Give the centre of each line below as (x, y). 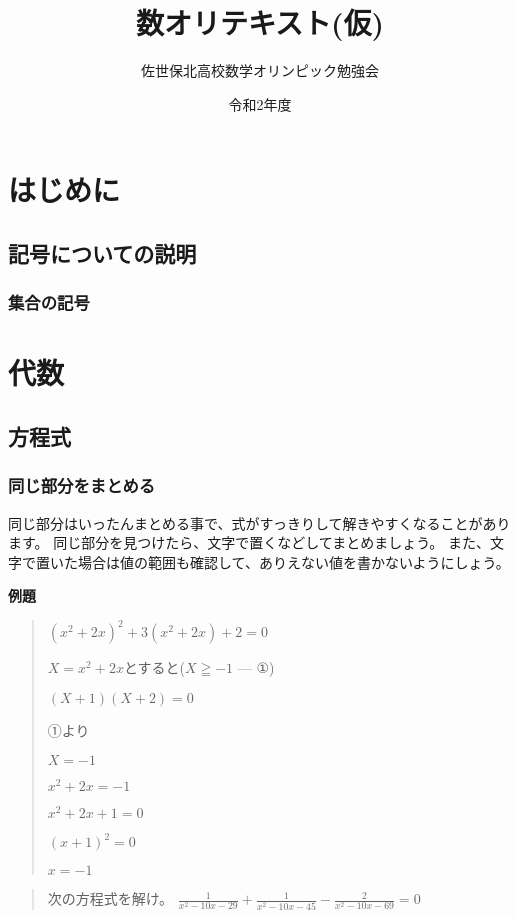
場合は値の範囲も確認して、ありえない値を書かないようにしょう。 (293, 561)
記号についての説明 (102, 252)
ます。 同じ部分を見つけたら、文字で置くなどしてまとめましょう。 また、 (249, 542)
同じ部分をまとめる (82, 485)
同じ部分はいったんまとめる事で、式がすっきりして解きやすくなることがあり (259, 522)
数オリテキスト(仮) (260, 22)
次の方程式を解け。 (110, 898)
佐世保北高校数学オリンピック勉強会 (260, 70)
